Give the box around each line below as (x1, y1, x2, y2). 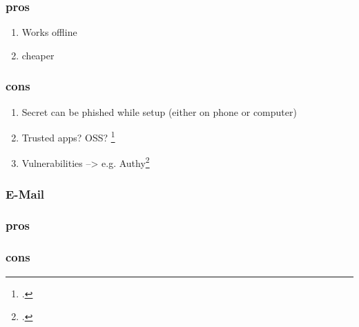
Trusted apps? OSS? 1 (21, 128, 115, 144)
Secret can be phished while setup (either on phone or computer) (21, 104, 297, 119)
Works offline (21, 25, 77, 39)
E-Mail (6, 185, 45, 202)
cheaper (21, 48, 55, 62)
